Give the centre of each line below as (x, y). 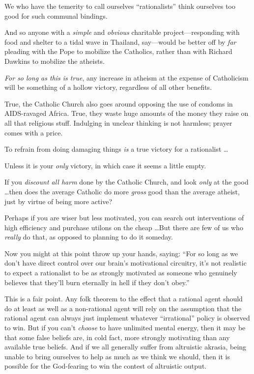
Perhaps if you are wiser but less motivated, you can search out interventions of (124, 218)
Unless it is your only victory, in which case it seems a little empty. (105, 165)
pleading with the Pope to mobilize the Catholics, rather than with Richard (118, 51)
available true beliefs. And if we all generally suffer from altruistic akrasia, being (126, 347)
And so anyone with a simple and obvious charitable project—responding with (122, 32)
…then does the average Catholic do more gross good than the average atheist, (122, 191)
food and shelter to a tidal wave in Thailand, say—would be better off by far (120, 41)
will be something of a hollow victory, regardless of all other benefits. (108, 87)
